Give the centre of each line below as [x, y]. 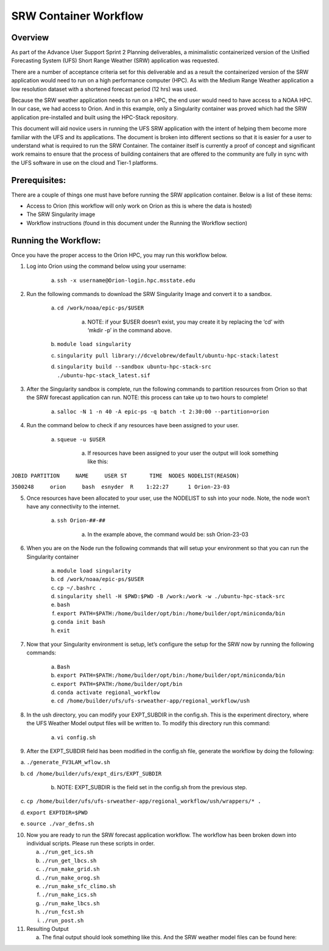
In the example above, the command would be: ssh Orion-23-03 [168, 534]
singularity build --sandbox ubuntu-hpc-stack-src [134, 367]
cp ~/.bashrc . [80, 588]
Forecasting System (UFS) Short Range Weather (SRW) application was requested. [115, 60]
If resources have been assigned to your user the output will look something [183, 453]
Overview [30, 38]
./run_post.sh [63, 920]
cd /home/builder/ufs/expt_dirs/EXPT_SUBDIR [94, 773]
